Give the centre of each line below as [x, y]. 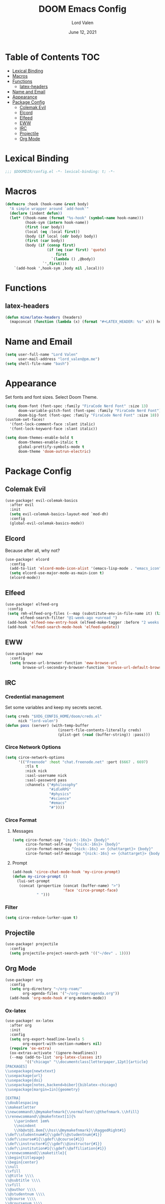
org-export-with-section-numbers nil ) [62, 1044]
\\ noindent [25, 1125]
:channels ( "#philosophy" [51, 785]
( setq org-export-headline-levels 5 [47, 1039]
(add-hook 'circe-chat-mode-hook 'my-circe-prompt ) [66, 872]
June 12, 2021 [82, 32]
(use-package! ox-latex [29, 1021]
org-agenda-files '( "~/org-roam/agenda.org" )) [71, 994]
